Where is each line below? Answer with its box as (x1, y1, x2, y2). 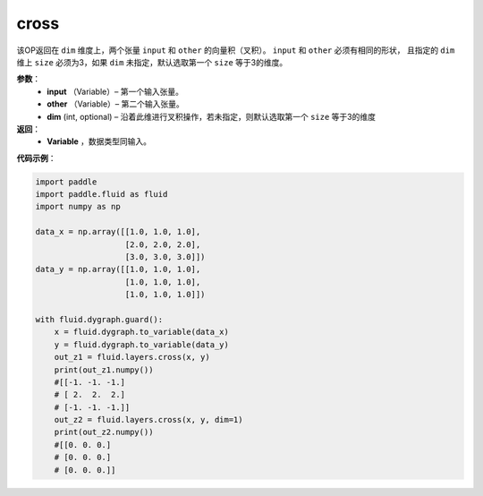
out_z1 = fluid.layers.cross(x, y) (54, 352, 210, 363)
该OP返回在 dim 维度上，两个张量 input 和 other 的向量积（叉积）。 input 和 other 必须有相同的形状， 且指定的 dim (16, 45, 455, 56)
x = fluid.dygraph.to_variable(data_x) (54, 327, 230, 338)
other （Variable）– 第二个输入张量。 (47, 98, 184, 109)
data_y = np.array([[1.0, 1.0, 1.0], (35, 264, 201, 275)
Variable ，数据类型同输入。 (47, 136, 152, 147)
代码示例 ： (16, 152, 56, 163)
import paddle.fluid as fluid (35, 189, 168, 200)
